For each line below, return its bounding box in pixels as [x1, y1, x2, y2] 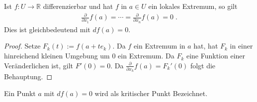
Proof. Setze [4, 41, 41, 51]
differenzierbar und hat [43, 1, 113, 11]
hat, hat [193, 41, 218, 51]
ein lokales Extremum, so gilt [148, 1, 238, 11]
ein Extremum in [133, 41, 185, 51]
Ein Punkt [4, 88, 36, 98]
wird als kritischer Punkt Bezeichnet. [94, 88, 208, 98]
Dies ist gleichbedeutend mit [4, 24, 90, 34]
